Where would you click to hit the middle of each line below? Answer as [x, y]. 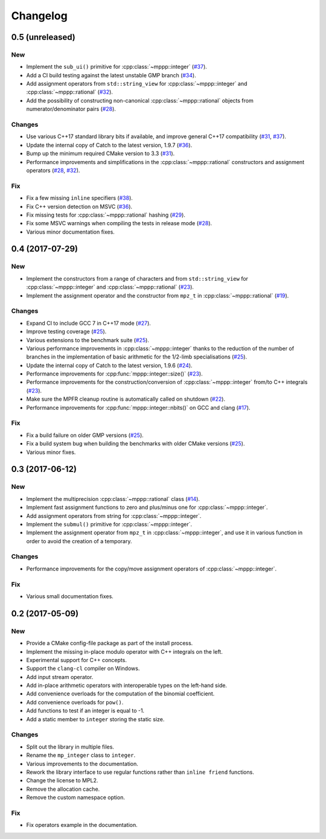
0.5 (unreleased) [43, 37]
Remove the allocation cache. [63, 789]
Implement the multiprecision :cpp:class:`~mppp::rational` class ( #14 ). [113, 499]
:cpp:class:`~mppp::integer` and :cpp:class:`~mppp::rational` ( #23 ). [110, 287]
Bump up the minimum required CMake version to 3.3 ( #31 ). [101, 153]
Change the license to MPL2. [62, 780]
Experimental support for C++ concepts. [76, 660]
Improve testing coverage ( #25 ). [66, 331]
